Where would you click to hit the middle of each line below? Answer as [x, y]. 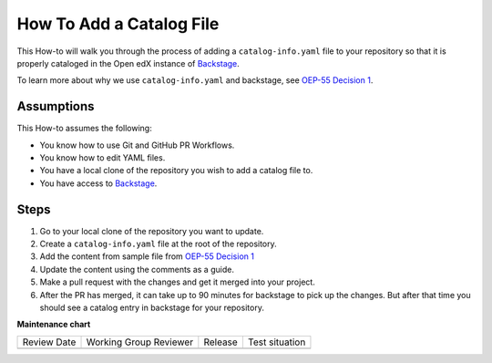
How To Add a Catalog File [118, 24]
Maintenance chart [54, 325]
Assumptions [56, 106]
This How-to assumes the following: [84, 129]
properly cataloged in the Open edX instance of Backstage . [128, 63]
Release [221, 342]
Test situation [277, 342]
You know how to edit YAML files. [102, 158]
